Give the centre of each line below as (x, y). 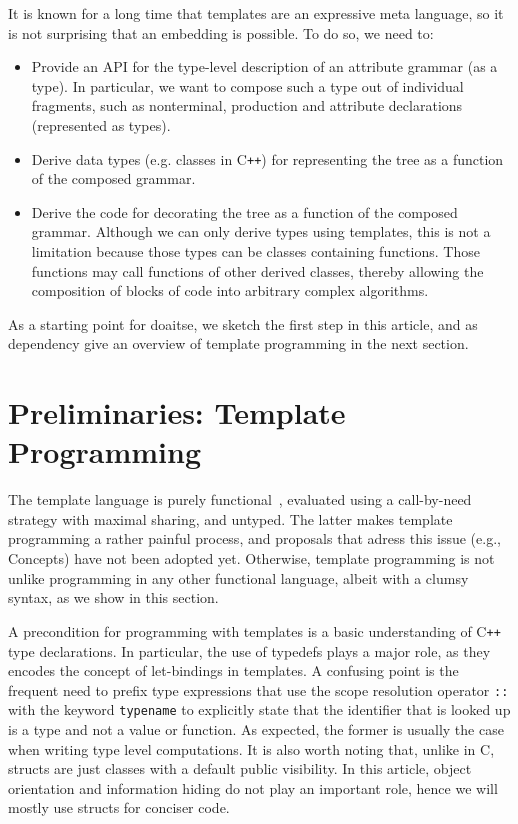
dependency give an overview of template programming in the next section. (238, 343)
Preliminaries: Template (177, 412)
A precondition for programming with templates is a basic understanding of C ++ (254, 630)
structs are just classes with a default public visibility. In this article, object (240, 768)
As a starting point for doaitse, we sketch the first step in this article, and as (243, 323)
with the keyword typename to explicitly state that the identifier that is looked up (259, 709)
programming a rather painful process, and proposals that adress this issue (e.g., (254, 538)
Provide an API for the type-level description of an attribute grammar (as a (264, 66)
